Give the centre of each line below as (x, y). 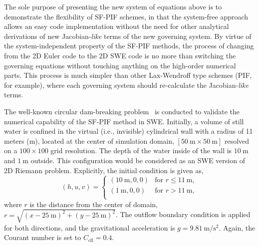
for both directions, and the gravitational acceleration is (90, 227)
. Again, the (237, 227)
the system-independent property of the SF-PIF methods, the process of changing (129, 46)
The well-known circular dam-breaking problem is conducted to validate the (122, 111)
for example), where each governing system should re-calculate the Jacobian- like (126, 85)
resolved (237, 140)
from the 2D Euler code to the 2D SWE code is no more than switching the (120, 55)
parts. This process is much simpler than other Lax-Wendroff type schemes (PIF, (128, 75)
